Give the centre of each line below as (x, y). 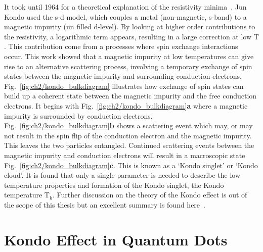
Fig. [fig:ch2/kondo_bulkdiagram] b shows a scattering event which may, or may (128, 125)
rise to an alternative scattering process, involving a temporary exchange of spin (128, 66)
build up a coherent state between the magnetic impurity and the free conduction (130, 96)
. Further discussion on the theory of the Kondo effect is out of (150, 195)
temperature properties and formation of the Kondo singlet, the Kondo (114, 185)
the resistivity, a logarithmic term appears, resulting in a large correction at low (128, 36)
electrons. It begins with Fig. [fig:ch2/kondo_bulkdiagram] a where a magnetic (126, 105)
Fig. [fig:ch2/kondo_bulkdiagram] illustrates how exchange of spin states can (124, 86)
